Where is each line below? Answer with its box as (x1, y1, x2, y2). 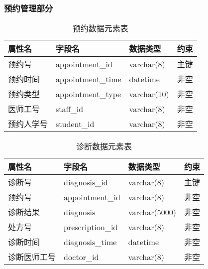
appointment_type (56, 88, 121, 100)
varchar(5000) (128, 206, 176, 218)
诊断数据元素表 (76, 140, 132, 152)
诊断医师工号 (8, 251, 56, 263)
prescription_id (64, 221, 118, 233)
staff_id (56, 103, 84, 115)
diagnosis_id (64, 176, 108, 188)
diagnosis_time (64, 236, 117, 248)
